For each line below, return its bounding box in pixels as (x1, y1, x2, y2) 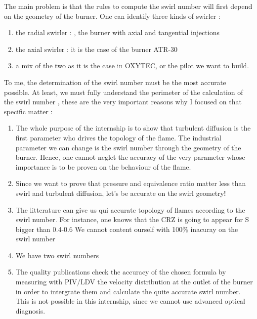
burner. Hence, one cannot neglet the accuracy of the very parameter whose (15, 152, 245, 162)
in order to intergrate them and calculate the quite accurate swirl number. (15, 286, 241, 296)
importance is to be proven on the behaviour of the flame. (15, 161, 191, 172)
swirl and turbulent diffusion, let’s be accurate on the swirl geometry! (15, 187, 226, 198)
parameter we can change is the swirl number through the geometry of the (15, 142, 241, 152)
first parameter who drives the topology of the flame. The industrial (15, 132, 221, 142)
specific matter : (4, 106, 53, 116)
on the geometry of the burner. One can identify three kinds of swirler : (4, 10, 220, 21)
